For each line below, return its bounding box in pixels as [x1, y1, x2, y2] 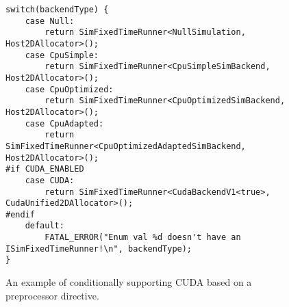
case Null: [25, 16, 75, 26]
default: [25, 221, 64, 231]
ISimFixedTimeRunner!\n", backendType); [5, 243, 192, 254]
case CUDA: [25, 175, 75, 185]
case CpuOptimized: [25, 84, 114, 94]
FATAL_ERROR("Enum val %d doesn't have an [45, 232, 241, 243]
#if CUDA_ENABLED [5, 164, 84, 174]
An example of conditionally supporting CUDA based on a [5, 275, 252, 289]
